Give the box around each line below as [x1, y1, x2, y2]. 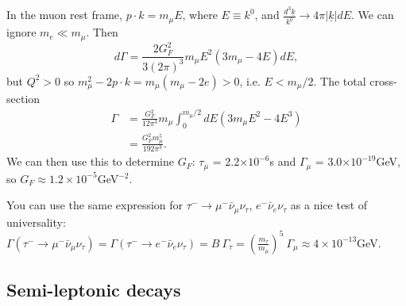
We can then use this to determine [6, 153, 174, 170]
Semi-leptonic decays [6, 277, 181, 302]
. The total [313, 72, 366, 89]
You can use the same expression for [6, 197, 184, 213]
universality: [6, 213, 66, 230]
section [6, 90, 41, 106]
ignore [6, 24, 37, 40]
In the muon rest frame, [6, 6, 122, 23]
